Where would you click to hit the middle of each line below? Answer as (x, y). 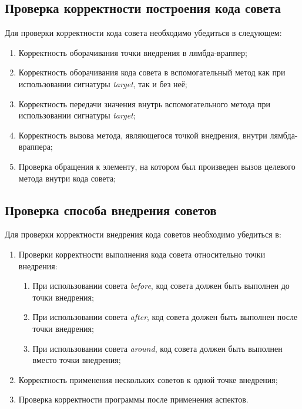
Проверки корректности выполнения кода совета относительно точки (142, 254)
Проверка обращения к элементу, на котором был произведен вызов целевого (157, 166)
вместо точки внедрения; (77, 360)
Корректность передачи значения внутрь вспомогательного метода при (145, 103)
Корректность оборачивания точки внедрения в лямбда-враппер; (133, 52)
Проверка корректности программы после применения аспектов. (133, 399)
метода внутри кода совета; (67, 178)
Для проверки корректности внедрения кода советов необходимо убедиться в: (143, 234)
